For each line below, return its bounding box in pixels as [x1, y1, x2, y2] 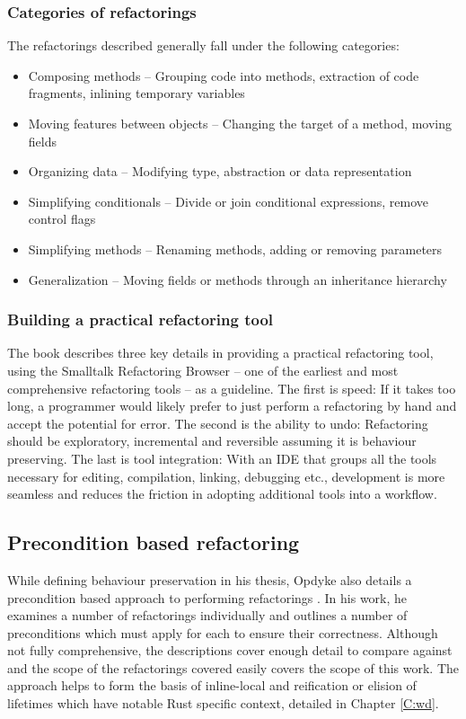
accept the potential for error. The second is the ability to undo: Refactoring [7, 413, 428, 432]
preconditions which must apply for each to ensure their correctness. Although [7, 623, 438, 642]
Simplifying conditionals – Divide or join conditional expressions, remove [28, 191, 428, 210]
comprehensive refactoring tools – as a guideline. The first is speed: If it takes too [7, 378, 456, 397]
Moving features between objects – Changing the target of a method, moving [28, 114, 452, 132]
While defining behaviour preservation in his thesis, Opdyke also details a [7, 570, 412, 589]
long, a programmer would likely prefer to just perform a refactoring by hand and [7, 396, 457, 415]
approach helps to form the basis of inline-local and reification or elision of [7, 676, 417, 695]
